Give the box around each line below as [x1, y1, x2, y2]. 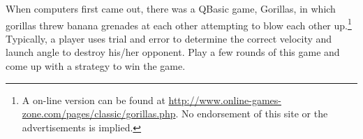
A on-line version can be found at [22, 92, 165, 107]
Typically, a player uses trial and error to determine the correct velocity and [6, 31, 332, 45]
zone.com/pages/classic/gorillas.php [22, 106, 176, 121]
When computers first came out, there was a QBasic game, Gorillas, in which [6, 1, 336, 15]
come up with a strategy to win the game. [6, 59, 186, 73]
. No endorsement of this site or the [175, 106, 328, 121]
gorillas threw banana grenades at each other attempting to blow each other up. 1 [6, 15, 352, 32]
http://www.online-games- [168, 92, 281, 107]
